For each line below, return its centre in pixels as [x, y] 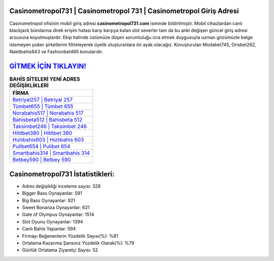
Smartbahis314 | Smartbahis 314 [51, 153]
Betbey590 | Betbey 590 [42, 160]
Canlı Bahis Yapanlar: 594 [49, 229]
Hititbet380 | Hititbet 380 [42, 133]
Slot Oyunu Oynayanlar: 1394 [53, 221]
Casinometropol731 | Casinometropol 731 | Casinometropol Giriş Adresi [124, 11]
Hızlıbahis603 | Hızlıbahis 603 [48, 140]
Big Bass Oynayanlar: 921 [49, 200]
